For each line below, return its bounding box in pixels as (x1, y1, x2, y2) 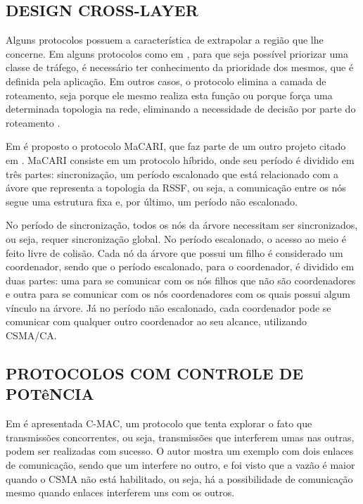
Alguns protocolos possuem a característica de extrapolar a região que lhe (6, 32, 324, 47)
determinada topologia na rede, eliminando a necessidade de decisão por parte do (6, 101, 356, 116)
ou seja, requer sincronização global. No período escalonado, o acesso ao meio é (6, 231, 346, 246)
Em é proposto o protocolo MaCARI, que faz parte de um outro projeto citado (6, 139, 346, 153)
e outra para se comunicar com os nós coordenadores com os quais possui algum (6, 286, 350, 301)
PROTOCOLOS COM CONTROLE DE (6, 363, 304, 384)
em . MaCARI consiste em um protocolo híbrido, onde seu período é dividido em (6, 152, 355, 167)
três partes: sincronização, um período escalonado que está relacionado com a (6, 166, 339, 181)
